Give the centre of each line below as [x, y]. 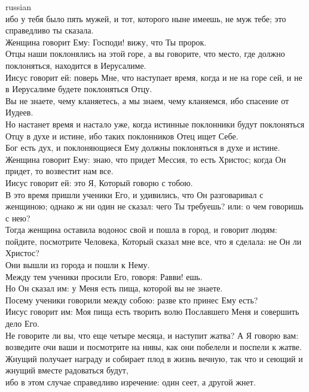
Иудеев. [19, 112]
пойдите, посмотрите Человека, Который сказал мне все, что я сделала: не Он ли [154, 241]
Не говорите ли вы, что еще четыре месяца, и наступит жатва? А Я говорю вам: [152, 335]
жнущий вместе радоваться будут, [67, 370]
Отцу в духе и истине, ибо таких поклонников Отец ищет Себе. [122, 136]
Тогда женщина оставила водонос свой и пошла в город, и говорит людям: [141, 230]
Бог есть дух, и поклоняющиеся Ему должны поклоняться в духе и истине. [143, 148]
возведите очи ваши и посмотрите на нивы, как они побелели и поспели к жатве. [154, 347]
